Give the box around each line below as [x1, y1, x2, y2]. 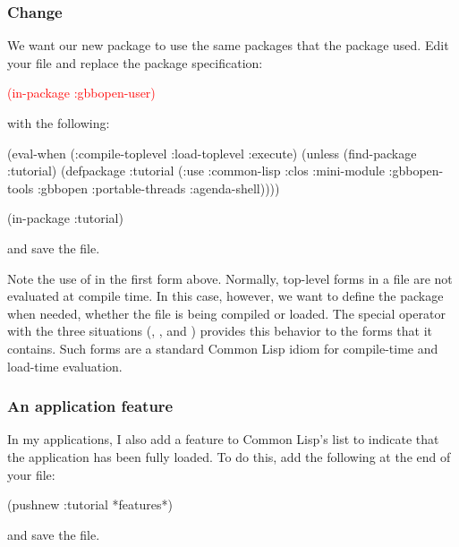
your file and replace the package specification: [7, 53, 263, 72]
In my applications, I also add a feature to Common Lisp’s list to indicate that [7, 430, 439, 449]
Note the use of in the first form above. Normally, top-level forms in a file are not [7, 269, 453, 287]
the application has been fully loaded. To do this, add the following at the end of [7, 447, 451, 466]
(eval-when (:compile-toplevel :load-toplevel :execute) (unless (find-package [7, 143, 417, 162]
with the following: [7, 114, 110, 132]
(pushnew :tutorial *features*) [7, 495, 173, 514]
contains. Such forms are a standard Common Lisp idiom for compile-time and [7, 338, 438, 357]
